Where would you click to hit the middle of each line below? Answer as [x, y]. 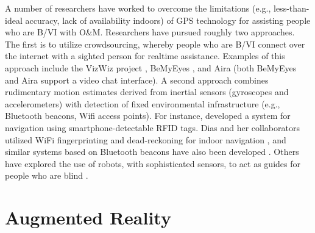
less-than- [292, 8]
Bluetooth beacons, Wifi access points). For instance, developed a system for [148, 116]
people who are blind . [47, 175]
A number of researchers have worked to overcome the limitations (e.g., [138, 8]
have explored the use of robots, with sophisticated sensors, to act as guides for [153, 163]
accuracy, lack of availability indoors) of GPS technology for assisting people [168, 20]
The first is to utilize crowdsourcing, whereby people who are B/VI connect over [155, 44]
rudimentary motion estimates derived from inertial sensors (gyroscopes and [147, 92]
